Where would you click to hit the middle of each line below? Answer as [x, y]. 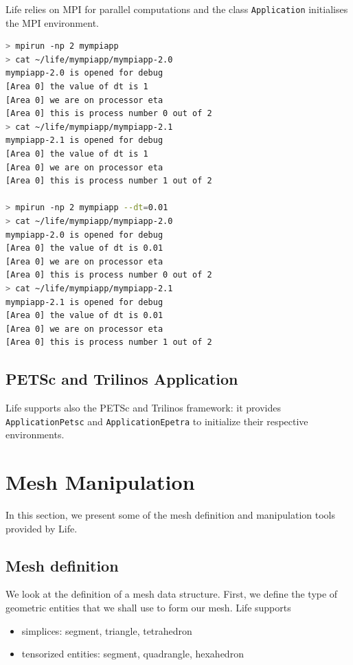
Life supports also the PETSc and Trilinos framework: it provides [143, 408]
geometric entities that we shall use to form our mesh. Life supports [148, 608]
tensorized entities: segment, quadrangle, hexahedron [133, 654]
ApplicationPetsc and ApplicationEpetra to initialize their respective [157, 421]
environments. [35, 435]
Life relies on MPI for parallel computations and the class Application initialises [177, 9]
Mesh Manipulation [100, 482]
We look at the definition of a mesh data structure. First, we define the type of [172, 594]
